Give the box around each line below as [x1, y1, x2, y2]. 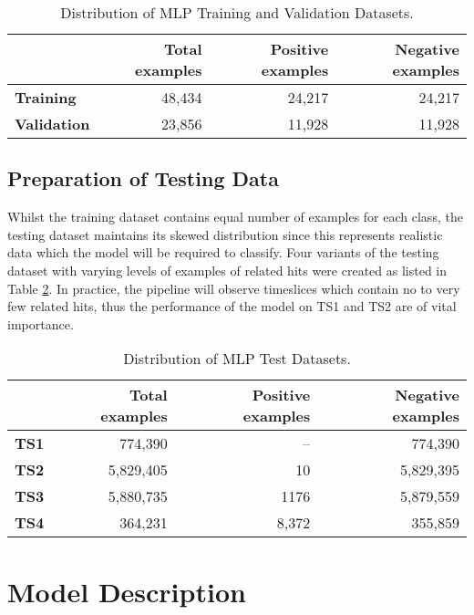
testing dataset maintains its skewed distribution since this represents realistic [7, 224, 443, 244]
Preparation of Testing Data [7, 164, 279, 193]
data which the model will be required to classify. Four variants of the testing [7, 243, 439, 262]
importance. [7, 314, 74, 333]
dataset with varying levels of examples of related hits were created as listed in [7, 260, 448, 279]
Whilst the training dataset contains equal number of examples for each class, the [7, 207, 463, 226]
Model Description [7, 572, 246, 610]
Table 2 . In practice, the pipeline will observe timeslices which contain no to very [7, 278, 460, 297]
